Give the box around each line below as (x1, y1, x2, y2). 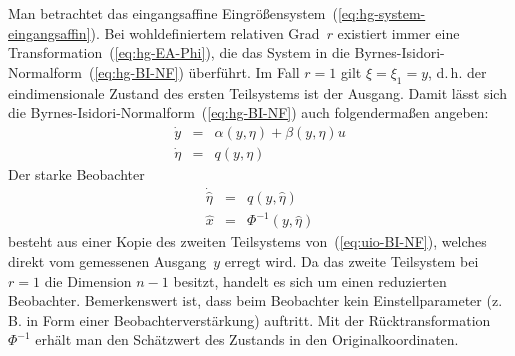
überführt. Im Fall (188, 61, 300, 82)
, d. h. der (428, 61, 487, 82)
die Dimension (44, 270, 132, 291)
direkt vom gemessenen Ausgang (8, 251, 207, 272)
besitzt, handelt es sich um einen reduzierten (173, 270, 447, 291)
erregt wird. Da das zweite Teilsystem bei (224, 251, 479, 272)
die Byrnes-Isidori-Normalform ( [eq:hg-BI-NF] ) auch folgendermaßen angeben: (8, 102, 489, 123)
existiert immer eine (337, 22, 460, 43)
